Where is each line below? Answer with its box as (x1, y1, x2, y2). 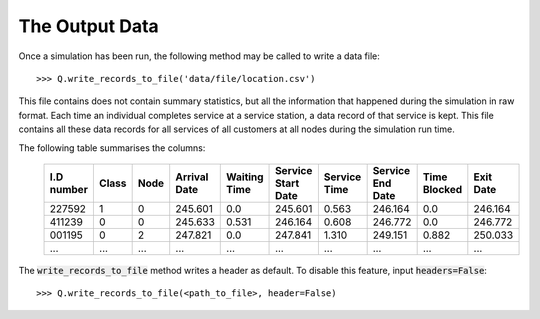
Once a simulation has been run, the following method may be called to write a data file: (18, 50, 380, 62)
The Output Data (18, 15, 159, 37)
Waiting (226, 170, 264, 184)
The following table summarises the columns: (18, 141, 206, 154)
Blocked (422, 182, 463, 196)
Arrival (175, 170, 209, 184)
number (49, 182, 89, 196)
